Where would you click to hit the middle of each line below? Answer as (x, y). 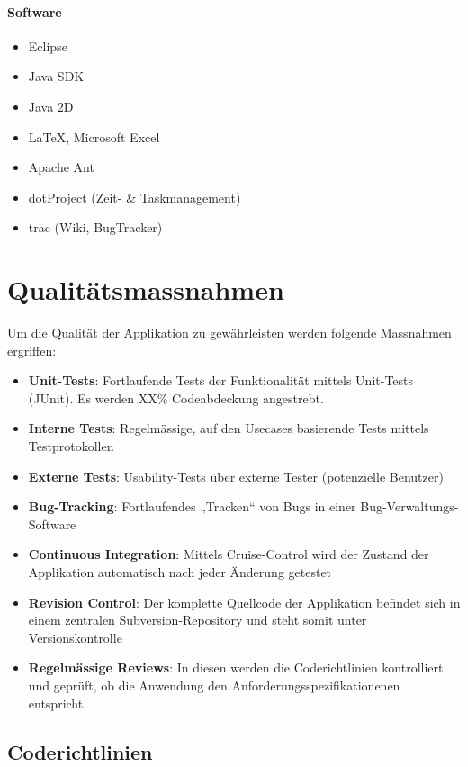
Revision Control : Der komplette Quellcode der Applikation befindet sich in (244, 602)
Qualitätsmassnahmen (146, 289)
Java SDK (56, 76)
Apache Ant (61, 167)
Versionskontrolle (75, 637)
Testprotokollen (71, 446)
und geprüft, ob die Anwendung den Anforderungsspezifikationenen (214, 685)
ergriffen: (32, 350)
